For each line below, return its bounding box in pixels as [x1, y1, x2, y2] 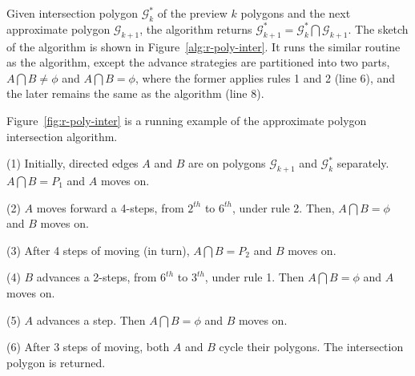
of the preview [157, 5, 228, 21]
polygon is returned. [6, 354, 106, 370]
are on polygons [188, 155, 266, 172]
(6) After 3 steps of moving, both [6, 338, 170, 355]
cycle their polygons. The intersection [219, 338, 404, 355]
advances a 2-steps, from [36, 269, 157, 285]
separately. [336, 155, 389, 172]
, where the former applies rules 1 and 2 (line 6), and [135, 69, 396, 86]
